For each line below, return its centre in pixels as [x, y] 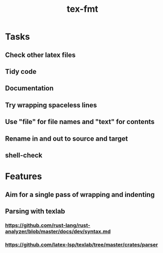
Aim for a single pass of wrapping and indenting [80, 195]
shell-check [24, 155]
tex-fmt [82, 9]
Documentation [29, 88]
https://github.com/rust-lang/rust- [48, 225]
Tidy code [21, 72]
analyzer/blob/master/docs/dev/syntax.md [58, 231]
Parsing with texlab [35, 211]
